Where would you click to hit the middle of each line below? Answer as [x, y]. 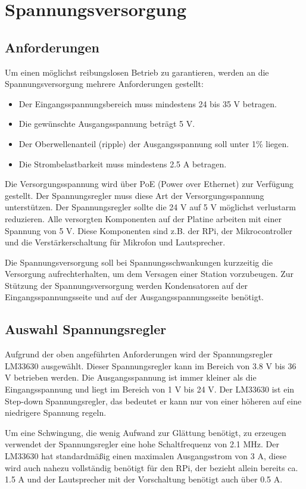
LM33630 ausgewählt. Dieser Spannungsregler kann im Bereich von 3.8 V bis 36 [151, 365]
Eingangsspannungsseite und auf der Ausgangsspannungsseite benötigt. [134, 297]
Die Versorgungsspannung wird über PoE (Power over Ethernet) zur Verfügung [149, 184]
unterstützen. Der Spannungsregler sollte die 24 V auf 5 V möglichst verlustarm [150, 207]
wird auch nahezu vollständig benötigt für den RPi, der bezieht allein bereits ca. [152, 467]
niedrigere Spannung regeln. [56, 412]
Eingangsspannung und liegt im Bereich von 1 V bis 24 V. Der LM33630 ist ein [150, 389]
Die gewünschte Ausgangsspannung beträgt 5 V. [107, 124]
